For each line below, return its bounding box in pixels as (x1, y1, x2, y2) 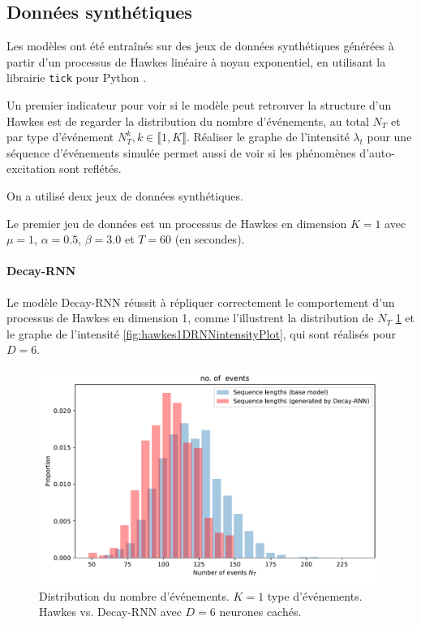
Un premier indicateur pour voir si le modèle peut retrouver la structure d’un (6, 97, 392, 114)
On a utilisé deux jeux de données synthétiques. (6, 187, 243, 205)
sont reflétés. (58, 160, 122, 177)
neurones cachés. (219, 603, 302, 620)
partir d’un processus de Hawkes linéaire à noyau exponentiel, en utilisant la (6, 53, 386, 70)
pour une (367, 128, 412, 145)
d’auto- (359, 144, 395, 161)
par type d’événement (6, 128, 114, 145)
